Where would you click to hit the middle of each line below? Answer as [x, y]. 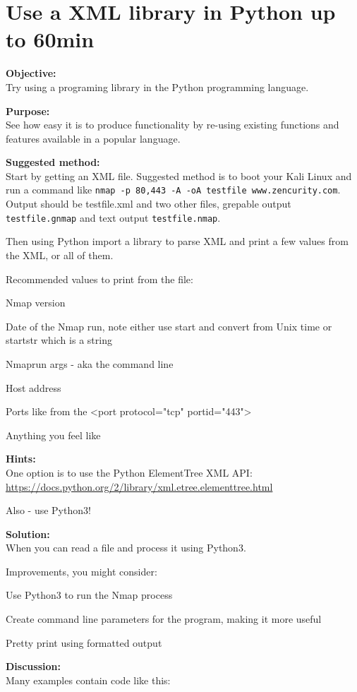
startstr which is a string [59, 340]
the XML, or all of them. [60, 255]
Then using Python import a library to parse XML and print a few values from [177, 241]
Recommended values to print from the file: [99, 279]
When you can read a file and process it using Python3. [126, 548]
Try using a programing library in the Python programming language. [157, 86]
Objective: [31, 73]
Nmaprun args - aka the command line [90, 363]
